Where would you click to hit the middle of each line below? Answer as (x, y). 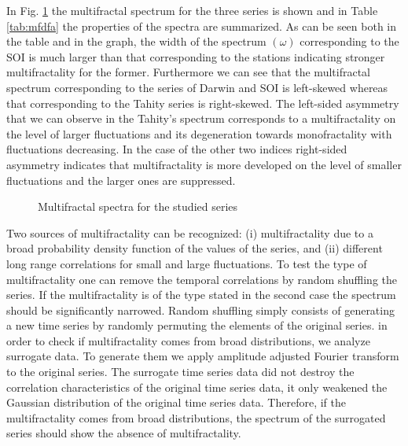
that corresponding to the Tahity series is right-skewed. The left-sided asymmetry (203, 103)
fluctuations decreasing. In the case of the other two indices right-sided (177, 149)
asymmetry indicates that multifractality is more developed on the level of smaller (204, 164)
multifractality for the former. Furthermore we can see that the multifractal (188, 72)
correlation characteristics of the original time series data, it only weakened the (197, 387)
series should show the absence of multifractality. (124, 433)
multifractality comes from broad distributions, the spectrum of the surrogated (196, 417)
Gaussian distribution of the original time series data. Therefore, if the (176, 402)
